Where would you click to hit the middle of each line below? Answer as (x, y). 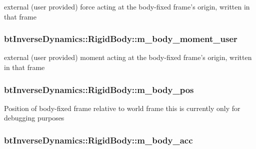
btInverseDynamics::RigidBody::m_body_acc (98, 140)
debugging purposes (34, 118)
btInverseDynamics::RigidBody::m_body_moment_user (121, 39)
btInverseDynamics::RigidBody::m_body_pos (99, 89)
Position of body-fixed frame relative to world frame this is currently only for (122, 108)
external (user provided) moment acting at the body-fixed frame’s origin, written (128, 57)
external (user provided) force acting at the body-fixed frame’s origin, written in (127, 6)
